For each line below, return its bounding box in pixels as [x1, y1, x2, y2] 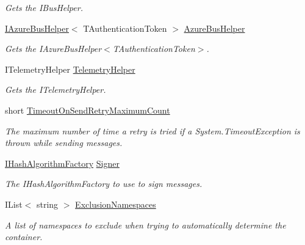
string [36, 197, 59, 210]
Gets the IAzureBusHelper [5, 42, 102, 55]
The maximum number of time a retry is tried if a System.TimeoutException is [5, 124, 300, 137]
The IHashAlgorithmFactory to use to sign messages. [5, 177, 203, 190]
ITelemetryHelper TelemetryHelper [5, 62, 135, 75]
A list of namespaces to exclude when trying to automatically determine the [5, 218, 286, 231]
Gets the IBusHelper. [5, 1, 83, 13]
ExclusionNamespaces [75, 197, 156, 210]
